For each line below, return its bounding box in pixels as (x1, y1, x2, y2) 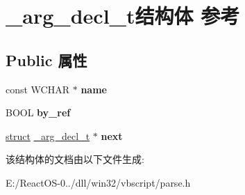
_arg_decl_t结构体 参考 (6, 1, 240, 30)
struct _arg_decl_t (6, 128, 90, 143)
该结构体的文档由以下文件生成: (6, 152, 144, 166)
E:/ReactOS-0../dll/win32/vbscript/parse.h (6, 175, 191, 189)
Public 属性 (6, 49, 87, 70)
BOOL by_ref (6, 105, 71, 120)
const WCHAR (6, 81, 70, 96)
